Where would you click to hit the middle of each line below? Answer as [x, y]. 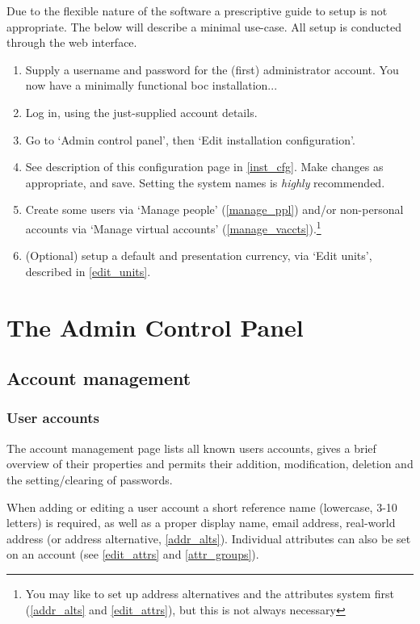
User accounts [53, 418]
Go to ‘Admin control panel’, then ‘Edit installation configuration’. [190, 139]
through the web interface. [72, 42]
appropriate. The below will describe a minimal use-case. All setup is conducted [204, 26]
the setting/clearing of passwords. [90, 479]
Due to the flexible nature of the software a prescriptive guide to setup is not [197, 10]
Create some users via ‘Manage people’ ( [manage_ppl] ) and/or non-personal [214, 209]
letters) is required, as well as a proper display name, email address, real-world [201, 523]
